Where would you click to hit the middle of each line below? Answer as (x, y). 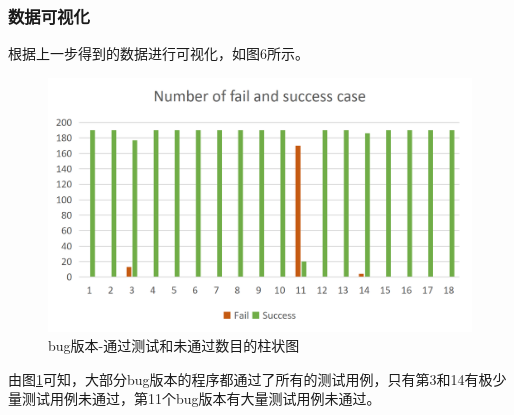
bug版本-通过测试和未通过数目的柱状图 (174, 345)
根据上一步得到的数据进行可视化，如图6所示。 (158, 53)
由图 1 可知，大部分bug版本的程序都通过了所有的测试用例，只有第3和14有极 (250, 378)
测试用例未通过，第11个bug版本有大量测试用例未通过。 (201, 398)
